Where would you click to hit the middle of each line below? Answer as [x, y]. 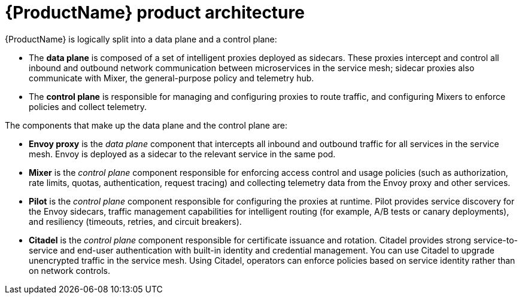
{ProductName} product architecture [155, 13]
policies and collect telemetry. [88, 106]
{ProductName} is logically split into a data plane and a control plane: [141, 39]
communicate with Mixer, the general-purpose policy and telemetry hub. [172, 78]
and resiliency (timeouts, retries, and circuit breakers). [135, 221]
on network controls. [70, 270]
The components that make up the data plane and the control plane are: [146, 125]
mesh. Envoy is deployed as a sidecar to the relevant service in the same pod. [182, 154]
